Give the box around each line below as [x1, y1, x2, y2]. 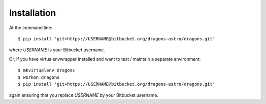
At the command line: [9, 25, 53, 31]
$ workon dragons [18, 74, 60, 80]
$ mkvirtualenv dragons [18, 68, 75, 73]
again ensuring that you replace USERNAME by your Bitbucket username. [9, 92, 159, 98]
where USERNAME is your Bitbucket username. [9, 47, 105, 53]
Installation [9, 7, 56, 18]
